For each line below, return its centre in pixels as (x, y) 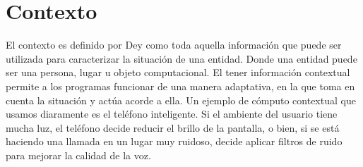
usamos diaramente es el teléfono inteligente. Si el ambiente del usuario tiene (172, 114)
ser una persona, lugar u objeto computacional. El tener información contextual (178, 72)
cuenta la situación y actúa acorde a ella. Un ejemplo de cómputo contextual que (181, 100)
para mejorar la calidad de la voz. (78, 155)
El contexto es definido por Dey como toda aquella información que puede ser (174, 45)
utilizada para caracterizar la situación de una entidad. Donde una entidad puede (181, 58)
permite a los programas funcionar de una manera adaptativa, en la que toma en (180, 86)
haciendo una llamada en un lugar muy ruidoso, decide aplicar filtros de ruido (174, 141)
